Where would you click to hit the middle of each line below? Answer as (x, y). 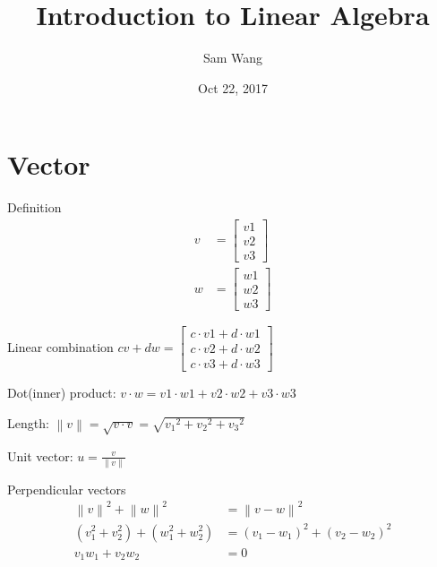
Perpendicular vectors (67, 489)
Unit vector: (40, 455)
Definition (34, 207)
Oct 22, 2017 (233, 87)
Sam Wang (233, 58)
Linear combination (60, 347)
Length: (28, 422)
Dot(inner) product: (62, 393)
